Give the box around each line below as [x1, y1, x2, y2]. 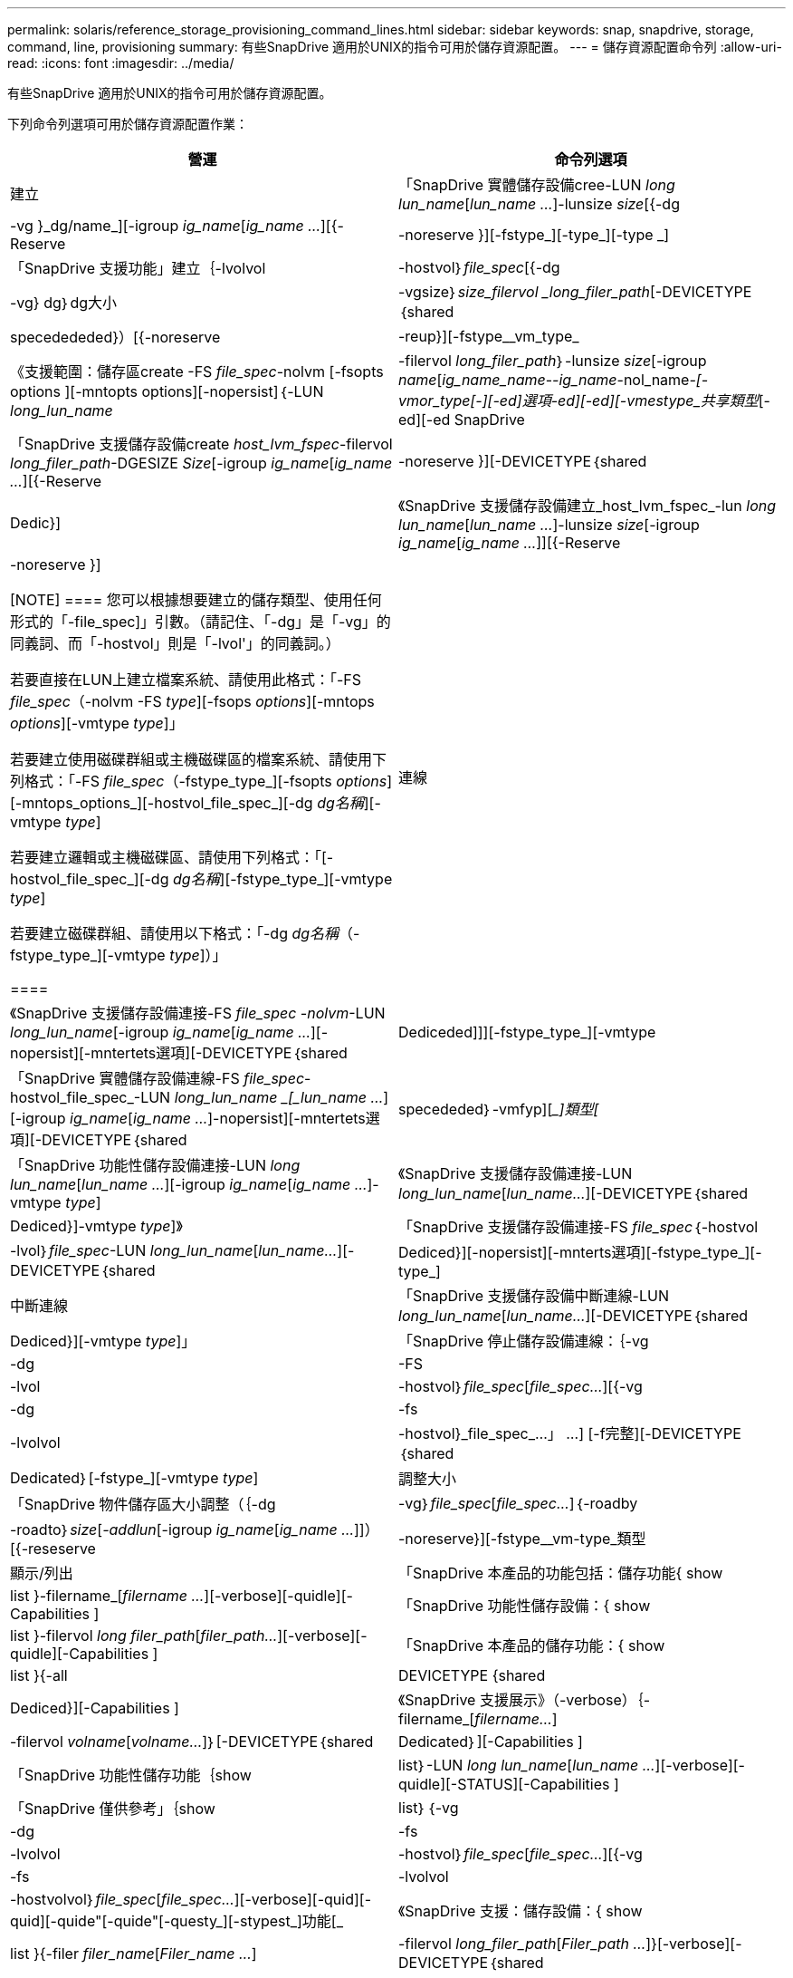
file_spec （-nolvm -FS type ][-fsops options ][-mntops [10, 692, 375, 710]
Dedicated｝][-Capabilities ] [398, 1732, 583, 1751]
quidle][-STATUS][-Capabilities [398, 1775, 610, 1793]
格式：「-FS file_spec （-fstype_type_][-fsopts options [24, 772, 387, 790]
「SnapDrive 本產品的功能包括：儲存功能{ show [398, 1564, 723, 1582]
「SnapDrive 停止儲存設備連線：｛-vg [398, 1332, 649, 1350]
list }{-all [10, 1666, 68, 1684]
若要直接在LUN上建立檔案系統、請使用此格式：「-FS [10, 671, 362, 689]
